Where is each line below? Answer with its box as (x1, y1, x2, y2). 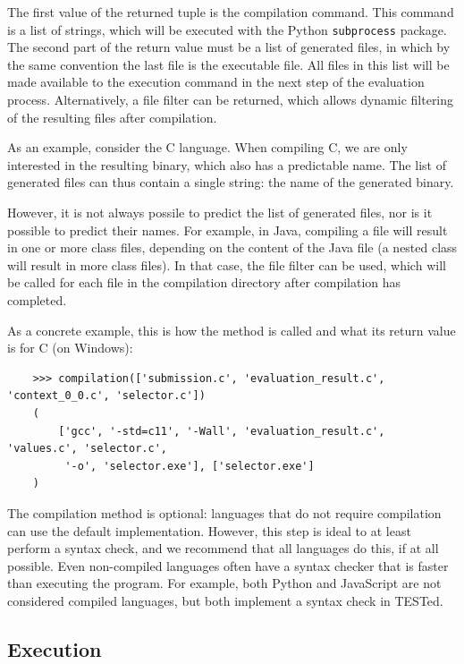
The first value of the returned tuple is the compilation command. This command (7, 3, 454, 21)
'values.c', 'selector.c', (7, 442, 167, 455)
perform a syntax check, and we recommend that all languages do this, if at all (7, 539, 439, 558)
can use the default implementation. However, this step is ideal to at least (7, 521, 411, 540)
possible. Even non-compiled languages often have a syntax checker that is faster (7, 556, 449, 575)
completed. (7, 290, 67, 309)
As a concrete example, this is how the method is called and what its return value (7, 320, 456, 339)
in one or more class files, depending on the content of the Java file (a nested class (7, 238, 458, 257)
